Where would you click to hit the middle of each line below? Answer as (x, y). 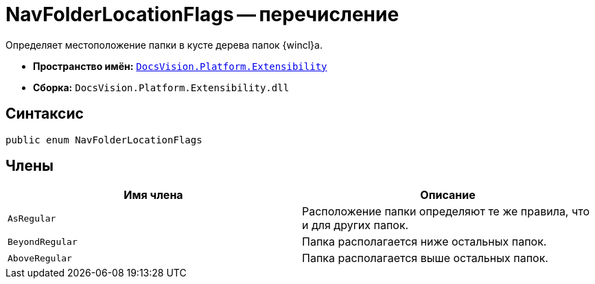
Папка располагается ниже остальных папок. (424, 242)
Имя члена (153, 195)
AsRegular (32, 218)
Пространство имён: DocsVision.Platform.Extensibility (180, 66)
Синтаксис (45, 114)
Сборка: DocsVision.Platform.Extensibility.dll (161, 87)
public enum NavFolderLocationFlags (104, 140)
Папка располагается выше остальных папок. (425, 258)
